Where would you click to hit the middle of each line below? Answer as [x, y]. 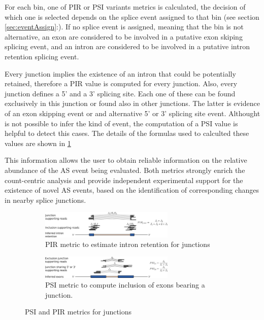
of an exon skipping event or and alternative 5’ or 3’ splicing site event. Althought [133, 113]
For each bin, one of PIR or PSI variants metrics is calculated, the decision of [125, 7]
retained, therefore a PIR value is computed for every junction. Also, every [121, 83]
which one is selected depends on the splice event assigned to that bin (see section [132, 16]
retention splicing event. [42, 56]
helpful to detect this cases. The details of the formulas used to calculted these [127, 133]
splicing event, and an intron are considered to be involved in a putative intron [127, 46]
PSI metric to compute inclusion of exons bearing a [125, 285]
